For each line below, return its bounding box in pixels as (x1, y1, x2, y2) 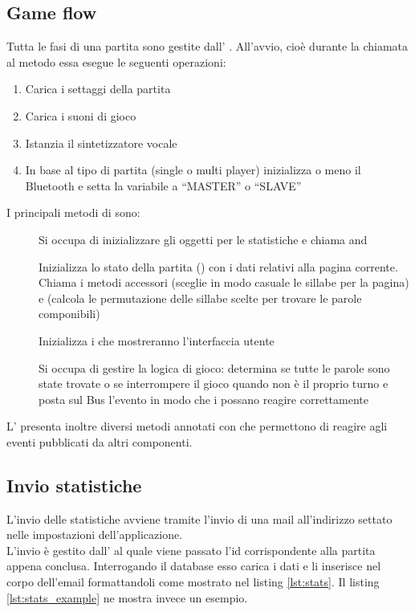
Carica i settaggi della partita (25, 80, 171, 97)
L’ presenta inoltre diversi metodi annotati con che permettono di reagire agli (6, 418, 388, 435)
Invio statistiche (6, 472, 142, 497)
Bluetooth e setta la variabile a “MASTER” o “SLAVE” (25, 177, 302, 194)
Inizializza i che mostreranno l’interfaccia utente (39, 332, 275, 349)
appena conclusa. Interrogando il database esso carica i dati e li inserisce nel (6, 557, 381, 574)
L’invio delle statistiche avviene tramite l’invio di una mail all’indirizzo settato (6, 510, 393, 527)
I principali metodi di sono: (6, 204, 140, 221)
